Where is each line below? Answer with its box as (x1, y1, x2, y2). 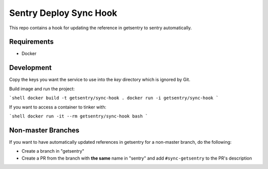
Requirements (9, 38, 54, 46)
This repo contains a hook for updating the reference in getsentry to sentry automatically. (9, 25, 192, 31)
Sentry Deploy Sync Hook (9, 7, 118, 18)
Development (9, 63, 52, 72)
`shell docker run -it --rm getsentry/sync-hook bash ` (9, 113, 148, 119)
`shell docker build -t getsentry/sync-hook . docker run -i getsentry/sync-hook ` (9, 95, 219, 101)
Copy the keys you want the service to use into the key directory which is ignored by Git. (9, 77, 191, 83)
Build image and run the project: (9, 86, 75, 92)
